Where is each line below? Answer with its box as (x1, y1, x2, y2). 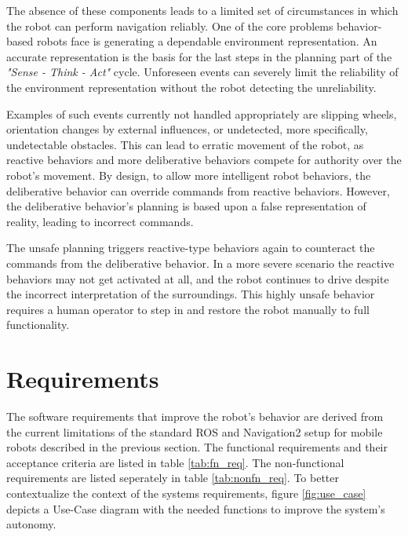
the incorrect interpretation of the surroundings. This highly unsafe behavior (6, 286, 375, 302)
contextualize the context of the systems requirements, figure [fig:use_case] (6, 484, 366, 501)
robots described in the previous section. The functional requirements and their (6, 439, 388, 455)
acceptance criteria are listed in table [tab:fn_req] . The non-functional (6, 454, 344, 470)
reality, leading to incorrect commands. (6, 213, 194, 229)
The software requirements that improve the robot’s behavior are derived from (6, 408, 384, 424)
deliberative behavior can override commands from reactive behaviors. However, (6, 182, 390, 199)
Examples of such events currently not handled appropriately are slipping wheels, (6, 105, 397, 122)
